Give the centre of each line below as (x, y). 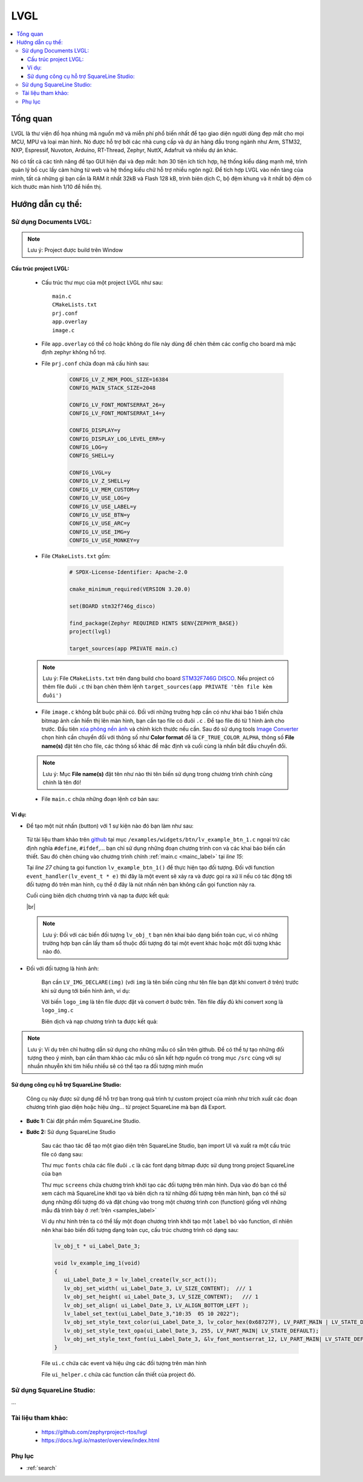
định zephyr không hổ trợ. (74, 352)
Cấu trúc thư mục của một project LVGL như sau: (102, 282)
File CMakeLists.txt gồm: (76, 556)
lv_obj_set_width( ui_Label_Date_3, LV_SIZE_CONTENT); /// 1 (158, 1288)
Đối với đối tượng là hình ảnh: (63, 968)
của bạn (51, 1174)
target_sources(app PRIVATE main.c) (124, 648)
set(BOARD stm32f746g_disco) (113, 606)
